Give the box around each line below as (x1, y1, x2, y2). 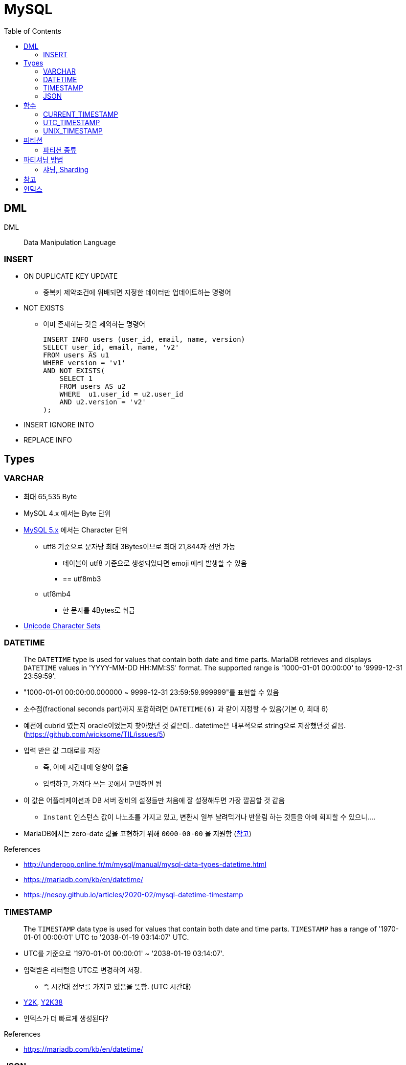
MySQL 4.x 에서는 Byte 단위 (23, 509, 111, 517)
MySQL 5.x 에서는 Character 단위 (23, 525, 128, 534)
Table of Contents (4, 26, 62, 35)
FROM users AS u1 (43, 351, 109, 359)
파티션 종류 (43, 145, 77, 154)
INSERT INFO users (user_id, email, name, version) (43, 335, 246, 344)
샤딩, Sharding (43, 165, 89, 174)
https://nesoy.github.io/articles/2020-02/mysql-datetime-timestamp (23, 890, 243, 899)
